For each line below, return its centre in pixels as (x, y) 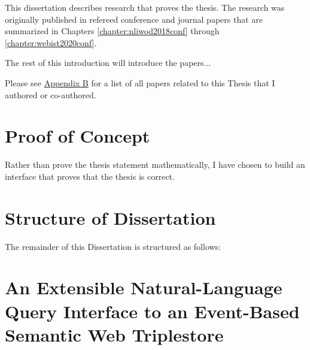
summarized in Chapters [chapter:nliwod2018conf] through (112, 31)
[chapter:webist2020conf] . (51, 42)
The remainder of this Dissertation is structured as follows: (113, 246)
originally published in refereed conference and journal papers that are (134, 19)
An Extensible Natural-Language (144, 287)
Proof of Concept (77, 136)
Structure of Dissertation (110, 217)
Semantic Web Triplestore (114, 334)
